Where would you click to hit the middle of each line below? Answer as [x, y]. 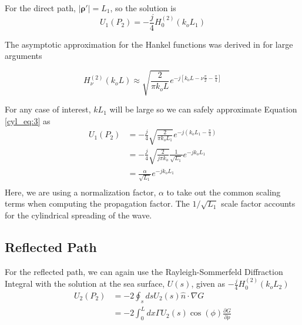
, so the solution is [143, 8]
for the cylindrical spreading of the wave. [78, 215]
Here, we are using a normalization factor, [80, 192]
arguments [24, 56]
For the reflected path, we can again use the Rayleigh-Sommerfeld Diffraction [144, 271]
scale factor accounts [258, 203]
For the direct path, [40, 8]
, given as [208, 283]
